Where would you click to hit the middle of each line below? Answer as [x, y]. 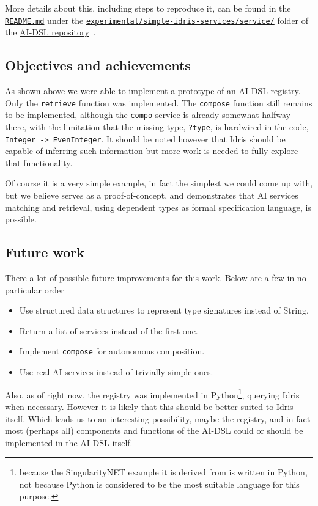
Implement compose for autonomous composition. [112, 351]
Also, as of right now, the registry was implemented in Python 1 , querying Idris [152, 394]
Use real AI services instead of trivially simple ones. [116, 372]
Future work [45, 252]
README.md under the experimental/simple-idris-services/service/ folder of [157, 20]
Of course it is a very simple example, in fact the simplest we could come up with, [159, 183]
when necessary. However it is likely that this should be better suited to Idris [149, 406]
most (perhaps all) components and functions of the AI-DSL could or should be [154, 431]
